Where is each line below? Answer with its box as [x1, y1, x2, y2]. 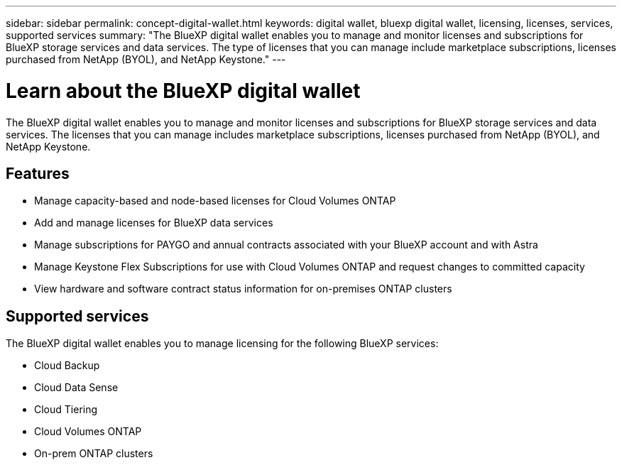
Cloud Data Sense [34, 381, 119, 394]
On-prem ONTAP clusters [34, 447, 153, 460]
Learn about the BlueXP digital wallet [6, 78, 361, 103]
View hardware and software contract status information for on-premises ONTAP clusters [34, 283, 452, 295]
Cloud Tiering [34, 403, 98, 416]
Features [6, 164, 70, 182]
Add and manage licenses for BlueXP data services [34, 217, 273, 229]
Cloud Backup [34, 359, 100, 372]
